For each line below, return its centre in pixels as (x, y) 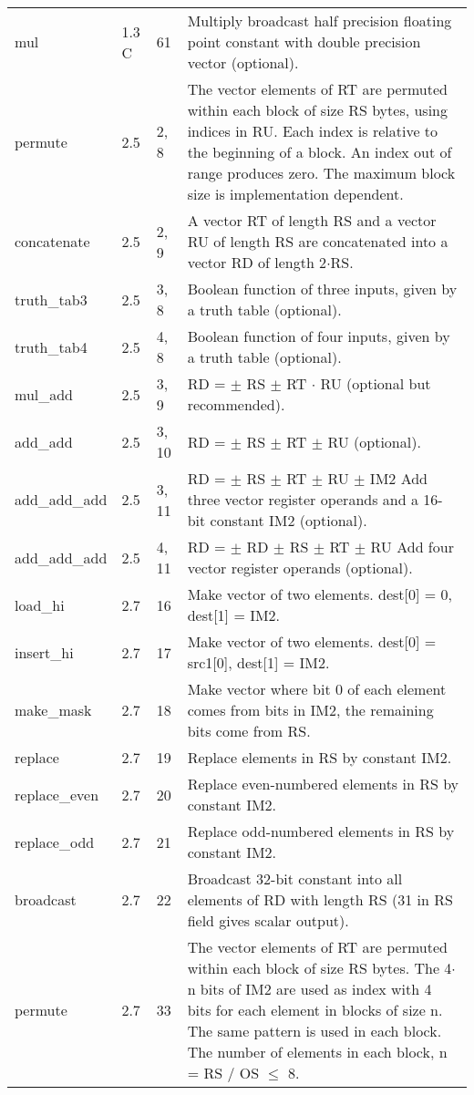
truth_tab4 (51, 346)
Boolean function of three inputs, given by (322, 289)
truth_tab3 (51, 299)
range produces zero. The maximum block (321, 173)
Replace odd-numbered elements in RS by (321, 831)
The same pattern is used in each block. (314, 1031)
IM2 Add (398, 478)
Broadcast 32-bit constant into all (295, 878)
